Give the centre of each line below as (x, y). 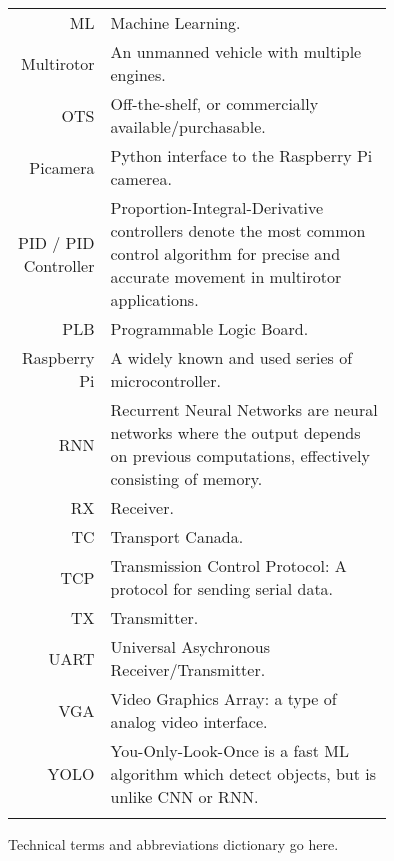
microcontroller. (165, 380)
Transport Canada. (177, 536)
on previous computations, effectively (240, 455)
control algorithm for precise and (225, 253)
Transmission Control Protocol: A (228, 565)
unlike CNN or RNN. (184, 796)
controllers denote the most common (238, 230)
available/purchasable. (188, 126)
